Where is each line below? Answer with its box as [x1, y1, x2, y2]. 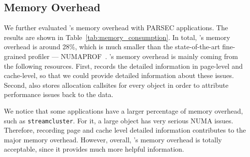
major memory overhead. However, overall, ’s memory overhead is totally [4, 134, 222, 144]
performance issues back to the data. [4, 89, 114, 99]
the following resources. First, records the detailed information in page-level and [4, 60, 243, 71]
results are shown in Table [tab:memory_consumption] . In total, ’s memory [4, 32, 231, 42]
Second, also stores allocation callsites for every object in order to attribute [4, 79, 229, 90]
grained [4, 51, 26, 61]
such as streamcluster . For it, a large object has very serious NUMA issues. [4, 115, 233, 125]
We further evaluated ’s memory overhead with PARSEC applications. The [4, 22, 228, 33]
